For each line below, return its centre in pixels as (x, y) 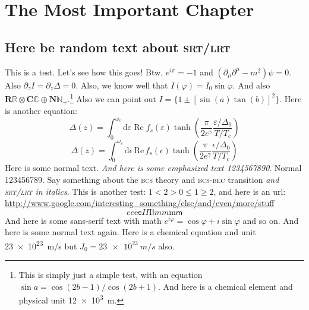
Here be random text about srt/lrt (118, 47)
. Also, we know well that (122, 85)
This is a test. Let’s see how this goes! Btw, (84, 72)
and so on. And (271, 220)
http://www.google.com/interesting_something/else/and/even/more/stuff (140, 203)
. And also (251, 85)
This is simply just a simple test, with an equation (111, 275)
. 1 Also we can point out (112, 98)
